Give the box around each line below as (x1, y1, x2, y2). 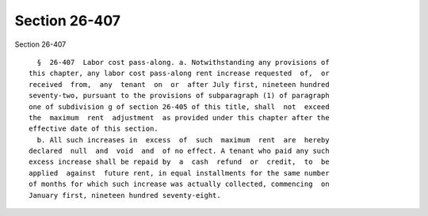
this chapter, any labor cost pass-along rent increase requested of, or (29, 69, 330, 78)
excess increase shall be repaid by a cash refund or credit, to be (29, 157, 330, 166)
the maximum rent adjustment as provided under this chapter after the (29, 113, 330, 122)
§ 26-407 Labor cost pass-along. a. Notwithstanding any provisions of (36, 58, 330, 66)
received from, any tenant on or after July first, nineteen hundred (29, 80, 330, 89)
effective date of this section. (29, 124, 159, 134)
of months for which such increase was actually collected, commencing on (29, 180, 330, 189)
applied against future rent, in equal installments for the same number (29, 169, 330, 177)
